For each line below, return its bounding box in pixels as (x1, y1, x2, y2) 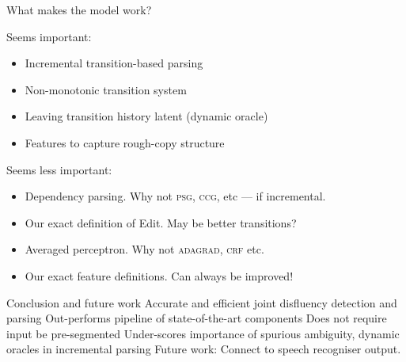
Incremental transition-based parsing (25, 55, 203, 71)
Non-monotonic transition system (25, 81, 187, 97)
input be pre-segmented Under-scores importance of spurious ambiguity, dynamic (6, 325, 400, 341)
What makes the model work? (6, 2, 152, 17)
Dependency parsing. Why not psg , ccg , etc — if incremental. (25, 188, 326, 204)
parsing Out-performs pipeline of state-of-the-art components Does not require (6, 310, 387, 326)
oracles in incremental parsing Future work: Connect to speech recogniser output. (6, 341, 401, 357)
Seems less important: (6, 161, 112, 177)
